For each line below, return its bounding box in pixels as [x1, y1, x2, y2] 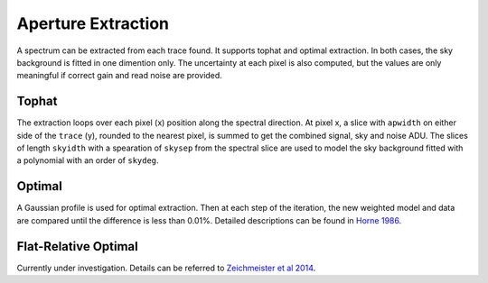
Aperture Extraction [16, 14, 169, 33]
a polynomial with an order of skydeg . [16, 155, 159, 166]
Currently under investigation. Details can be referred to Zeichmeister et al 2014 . [16, 262, 316, 273]
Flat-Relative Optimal [16, 239, 139, 254]
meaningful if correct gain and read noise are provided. [16, 70, 223, 81]
